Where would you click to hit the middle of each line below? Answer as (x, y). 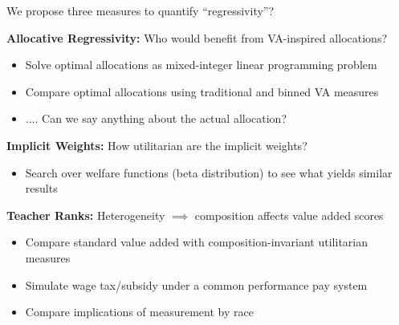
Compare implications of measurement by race (139, 312)
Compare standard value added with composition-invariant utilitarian (196, 242)
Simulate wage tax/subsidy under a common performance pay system (196, 284)
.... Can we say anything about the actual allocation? (156, 118)
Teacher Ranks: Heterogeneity (86, 215)
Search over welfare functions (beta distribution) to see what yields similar (209, 172)
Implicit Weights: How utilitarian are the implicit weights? (157, 145)
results (41, 188)
